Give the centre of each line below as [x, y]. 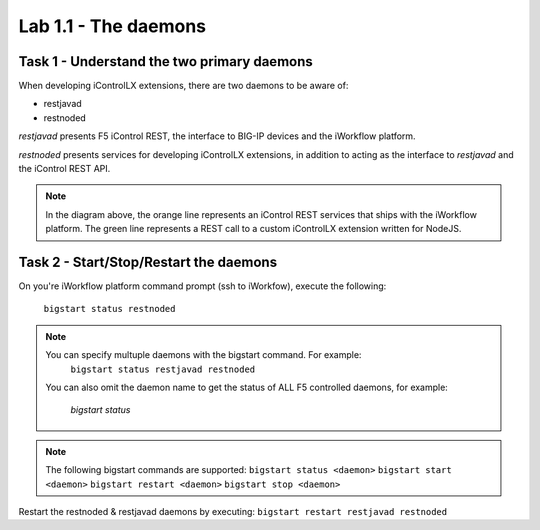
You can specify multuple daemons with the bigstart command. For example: [203, 355]
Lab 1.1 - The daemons [112, 26]
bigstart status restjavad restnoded [163, 369]
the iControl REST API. [64, 169]
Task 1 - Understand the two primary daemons [166, 61]
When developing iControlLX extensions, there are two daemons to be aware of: [183, 86]
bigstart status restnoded [109, 309]
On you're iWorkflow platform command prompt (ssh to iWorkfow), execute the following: [202, 286]
